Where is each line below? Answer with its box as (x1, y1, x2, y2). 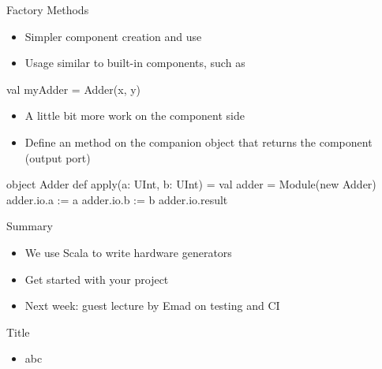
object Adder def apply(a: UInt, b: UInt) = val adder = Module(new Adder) (6, 176, 376, 192)
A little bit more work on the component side (24, 107, 245, 124)
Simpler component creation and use (24, 28, 202, 44)
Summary (6, 218, 53, 234)
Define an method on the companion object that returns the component (24, 133, 373, 150)
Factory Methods (6, 2, 89, 17)
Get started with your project (24, 270, 169, 287)
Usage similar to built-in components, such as (24, 54, 245, 71)
